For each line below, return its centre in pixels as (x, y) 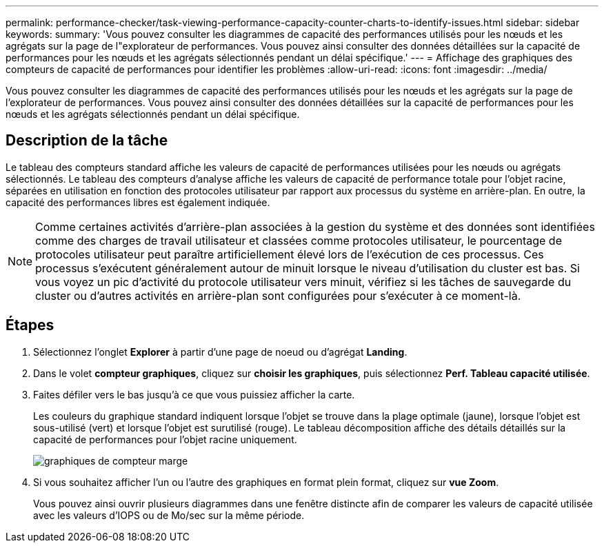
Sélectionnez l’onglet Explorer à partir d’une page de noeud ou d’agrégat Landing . (220, 352)
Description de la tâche (87, 141)
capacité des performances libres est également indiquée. (138, 202)
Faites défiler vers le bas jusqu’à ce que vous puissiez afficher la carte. (194, 394)
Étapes (30, 325)
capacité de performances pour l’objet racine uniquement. (165, 439)
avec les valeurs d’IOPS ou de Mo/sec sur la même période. (169, 515)
